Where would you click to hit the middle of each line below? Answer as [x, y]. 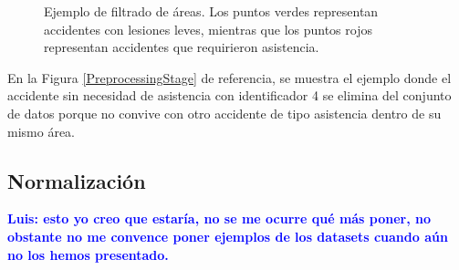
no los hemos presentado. [88, 254]
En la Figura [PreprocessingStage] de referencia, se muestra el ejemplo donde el [229, 77]
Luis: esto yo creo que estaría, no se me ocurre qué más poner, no [219, 218]
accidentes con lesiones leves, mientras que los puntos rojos [208, 29]
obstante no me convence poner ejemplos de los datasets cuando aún [228, 236]
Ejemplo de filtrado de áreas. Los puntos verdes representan [211, 11]
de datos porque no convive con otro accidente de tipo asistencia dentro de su [224, 113]
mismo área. [41, 131]
